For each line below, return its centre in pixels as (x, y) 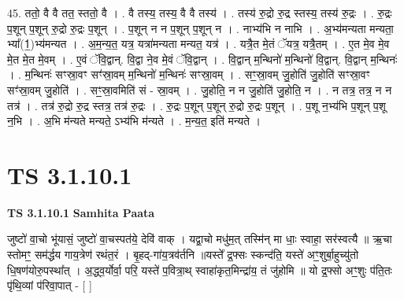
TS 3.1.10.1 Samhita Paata (81, 212)
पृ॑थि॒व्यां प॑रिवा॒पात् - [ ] (50, 285)
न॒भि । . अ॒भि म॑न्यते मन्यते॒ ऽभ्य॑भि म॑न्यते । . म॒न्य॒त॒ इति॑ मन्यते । (134, 121)
